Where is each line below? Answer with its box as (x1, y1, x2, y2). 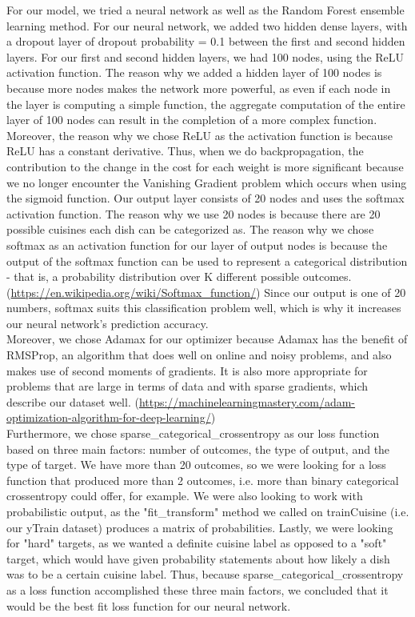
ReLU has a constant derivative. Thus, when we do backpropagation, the (6, 142, 364, 159)
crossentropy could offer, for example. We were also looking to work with (6, 487, 363, 504)
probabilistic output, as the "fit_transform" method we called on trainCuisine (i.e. (6, 503, 409, 519)
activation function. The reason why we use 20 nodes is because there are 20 (6, 205, 381, 222)
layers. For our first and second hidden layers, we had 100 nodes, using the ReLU (6, 48, 405, 65)
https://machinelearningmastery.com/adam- (138, 393, 356, 410)
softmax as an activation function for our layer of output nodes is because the (6, 236, 388, 253)
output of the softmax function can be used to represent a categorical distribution (6, 252, 408, 269)
